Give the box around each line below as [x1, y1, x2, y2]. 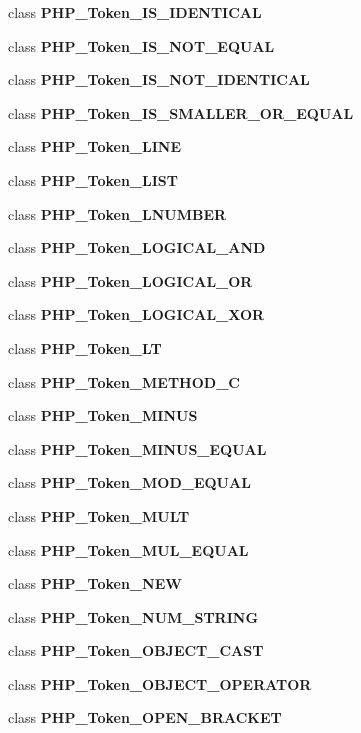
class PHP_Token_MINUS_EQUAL [8, 438, 267, 459]
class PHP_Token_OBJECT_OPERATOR [8, 673, 312, 694]
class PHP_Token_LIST [8, 169, 178, 190]
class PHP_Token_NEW [8, 573, 182, 594]
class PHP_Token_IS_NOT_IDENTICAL [8, 69, 310, 90]
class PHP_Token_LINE [8, 136, 182, 157]
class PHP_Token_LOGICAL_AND [8, 237, 266, 258]
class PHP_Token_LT [8, 337, 162, 358]
